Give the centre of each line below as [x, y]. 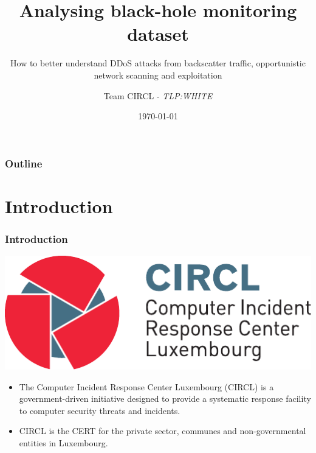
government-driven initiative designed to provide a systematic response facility [165, 399]
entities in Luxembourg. [64, 443]
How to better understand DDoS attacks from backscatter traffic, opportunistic [158, 63]
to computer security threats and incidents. [100, 410]
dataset [158, 34]
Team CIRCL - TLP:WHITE [158, 95]
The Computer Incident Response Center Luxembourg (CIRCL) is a [146, 386]
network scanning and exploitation [158, 75]
